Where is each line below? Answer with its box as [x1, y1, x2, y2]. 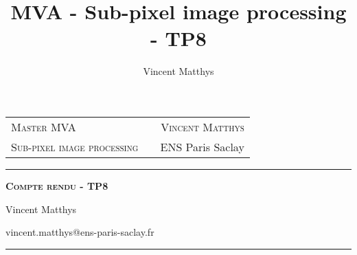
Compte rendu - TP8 [5, 178, 108, 192]
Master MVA [11, 118, 76, 135]
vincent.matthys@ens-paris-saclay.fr [5, 225, 154, 239]
